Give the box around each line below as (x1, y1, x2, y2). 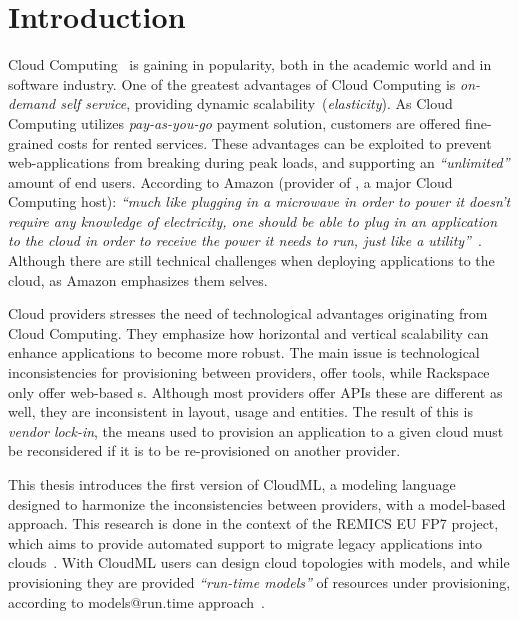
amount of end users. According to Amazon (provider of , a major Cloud (8, 171, 453, 192)
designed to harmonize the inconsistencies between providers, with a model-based (8, 493, 506, 514)
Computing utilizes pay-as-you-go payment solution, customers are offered (8, 112, 461, 133)
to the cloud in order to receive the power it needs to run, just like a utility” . (8, 230, 482, 251)
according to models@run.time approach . (8, 591, 265, 612)
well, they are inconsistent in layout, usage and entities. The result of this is (8, 401, 473, 422)
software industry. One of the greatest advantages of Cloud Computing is (8, 73, 456, 94)
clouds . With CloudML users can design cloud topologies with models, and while (8, 552, 510, 573)
